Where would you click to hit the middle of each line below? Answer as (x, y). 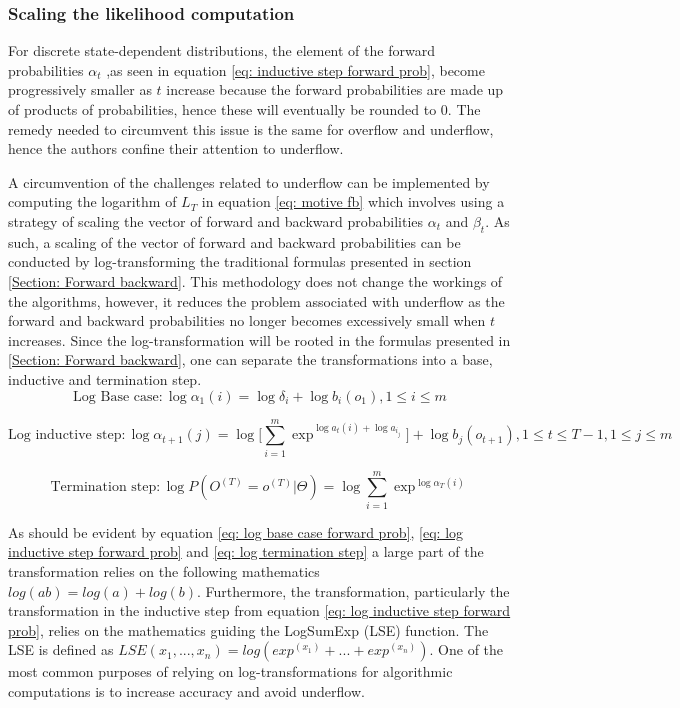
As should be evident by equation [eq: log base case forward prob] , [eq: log (236, 531)
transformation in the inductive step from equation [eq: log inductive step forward (259, 610)
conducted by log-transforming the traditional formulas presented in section (240, 261)
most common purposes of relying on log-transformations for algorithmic (230, 671)
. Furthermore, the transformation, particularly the (353, 590)
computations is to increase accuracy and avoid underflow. (186, 690)
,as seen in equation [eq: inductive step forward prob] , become (295, 69)
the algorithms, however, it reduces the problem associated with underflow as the (256, 300)
